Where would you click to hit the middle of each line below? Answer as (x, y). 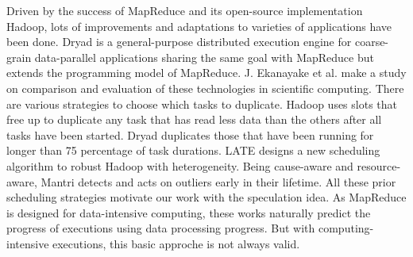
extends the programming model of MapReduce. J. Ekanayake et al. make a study (206, 73)
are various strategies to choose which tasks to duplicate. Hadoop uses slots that (202, 104)
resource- (379, 165)
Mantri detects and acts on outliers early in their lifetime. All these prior (218, 181)
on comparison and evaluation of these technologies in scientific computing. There (205, 88)
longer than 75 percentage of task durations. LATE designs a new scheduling (193, 150)
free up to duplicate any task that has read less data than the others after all (194, 119)
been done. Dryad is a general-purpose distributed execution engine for (179, 42)
